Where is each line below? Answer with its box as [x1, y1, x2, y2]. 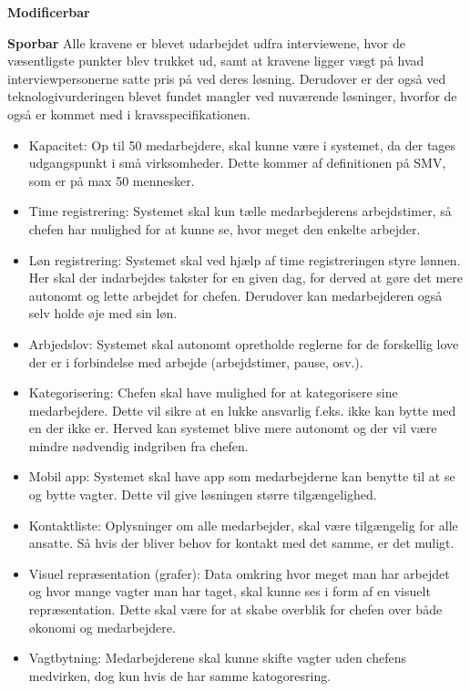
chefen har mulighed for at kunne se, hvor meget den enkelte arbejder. [28, 219, 421, 238]
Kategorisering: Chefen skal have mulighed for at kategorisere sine [28, 383, 398, 402]
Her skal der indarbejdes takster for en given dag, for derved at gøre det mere [28, 268, 463, 287]
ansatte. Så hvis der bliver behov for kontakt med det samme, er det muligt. [28, 533, 455, 552]
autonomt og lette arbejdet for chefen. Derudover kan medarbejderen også [28, 285, 443, 304]
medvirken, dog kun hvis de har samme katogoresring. [28, 665, 332, 685]
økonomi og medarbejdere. [28, 617, 176, 636]
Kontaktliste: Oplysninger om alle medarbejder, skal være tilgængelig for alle [28, 515, 458, 534]
